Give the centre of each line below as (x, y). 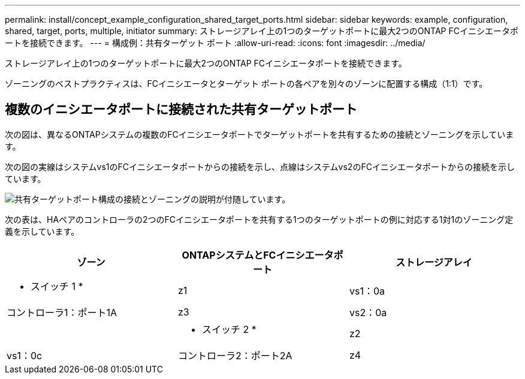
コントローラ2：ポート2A (235, 355)
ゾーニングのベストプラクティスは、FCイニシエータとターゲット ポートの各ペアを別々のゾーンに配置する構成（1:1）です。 (246, 84)
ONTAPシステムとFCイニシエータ (258, 255)
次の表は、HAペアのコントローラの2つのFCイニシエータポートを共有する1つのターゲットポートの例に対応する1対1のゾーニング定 (259, 219)
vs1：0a (367, 291)
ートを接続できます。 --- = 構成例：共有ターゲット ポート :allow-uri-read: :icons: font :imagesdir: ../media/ (215, 43)
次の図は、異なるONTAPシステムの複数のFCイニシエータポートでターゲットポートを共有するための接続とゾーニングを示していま (260, 134)
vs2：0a (368, 312)
